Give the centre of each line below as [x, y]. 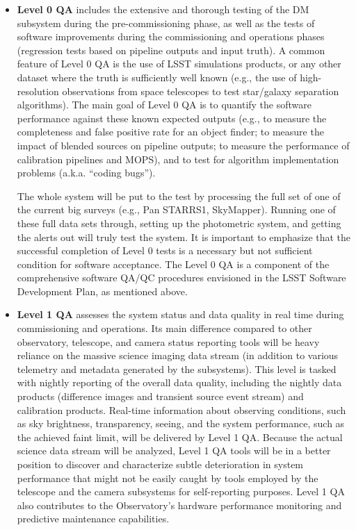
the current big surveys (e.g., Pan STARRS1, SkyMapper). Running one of [176, 209]
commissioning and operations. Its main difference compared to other [164, 328]
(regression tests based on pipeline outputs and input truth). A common [171, 50]
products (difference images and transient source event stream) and [160, 396]
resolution [38, 91]
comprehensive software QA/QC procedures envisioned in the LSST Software [181, 278]
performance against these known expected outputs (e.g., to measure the [172, 118]
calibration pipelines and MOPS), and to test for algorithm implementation [178, 159]
